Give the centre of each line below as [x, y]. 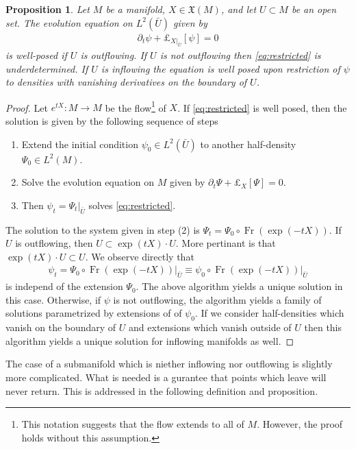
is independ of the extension [64, 286]
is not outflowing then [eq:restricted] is [240, 55]
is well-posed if [36, 55]
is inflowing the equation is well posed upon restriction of [220, 68]
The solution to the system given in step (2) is [103, 229]
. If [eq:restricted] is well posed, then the [262, 107]
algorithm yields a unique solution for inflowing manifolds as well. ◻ [150, 340]
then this [323, 327]
